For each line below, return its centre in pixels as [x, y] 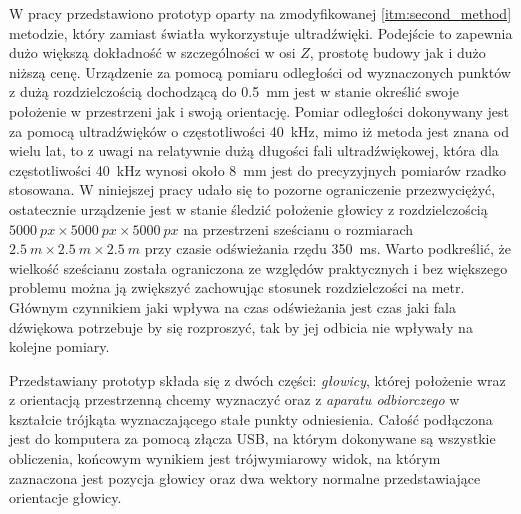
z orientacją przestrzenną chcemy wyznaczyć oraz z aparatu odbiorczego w [234, 399]
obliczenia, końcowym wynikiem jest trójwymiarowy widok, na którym [225, 458]
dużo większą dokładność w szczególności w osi [152, 52]
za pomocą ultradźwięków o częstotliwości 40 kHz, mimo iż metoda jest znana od [259, 130]
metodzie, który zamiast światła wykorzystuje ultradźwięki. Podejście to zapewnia [261, 32]
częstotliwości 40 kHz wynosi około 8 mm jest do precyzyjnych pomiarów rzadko [258, 169]
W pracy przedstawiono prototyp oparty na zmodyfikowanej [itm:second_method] [260, 13]
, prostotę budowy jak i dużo [397, 52]
